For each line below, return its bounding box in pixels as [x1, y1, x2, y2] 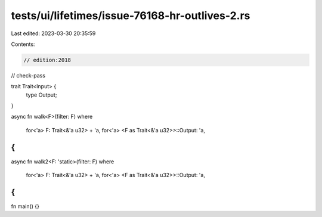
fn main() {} [11, 203, 40, 210]
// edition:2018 [23, 57, 72, 63]
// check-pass [11, 72, 46, 79]
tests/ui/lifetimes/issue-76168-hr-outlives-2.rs [11, 9, 250, 22]
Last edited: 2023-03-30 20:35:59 [11, 30, 96, 37]
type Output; [26, 91, 57, 98]
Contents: [11, 41, 35, 48]
